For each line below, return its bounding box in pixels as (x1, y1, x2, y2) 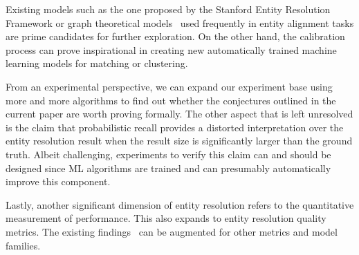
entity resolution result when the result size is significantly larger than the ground (6, 133, 353, 148)
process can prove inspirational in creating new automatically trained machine (6, 42, 337, 57)
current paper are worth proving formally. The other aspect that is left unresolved (6, 106, 353, 121)
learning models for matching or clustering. (6, 56, 188, 70)
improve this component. (6, 174, 111, 189)
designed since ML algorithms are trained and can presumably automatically (6, 160, 331, 175)
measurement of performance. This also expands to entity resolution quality (6, 211, 326, 225)
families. (6, 238, 41, 252)
